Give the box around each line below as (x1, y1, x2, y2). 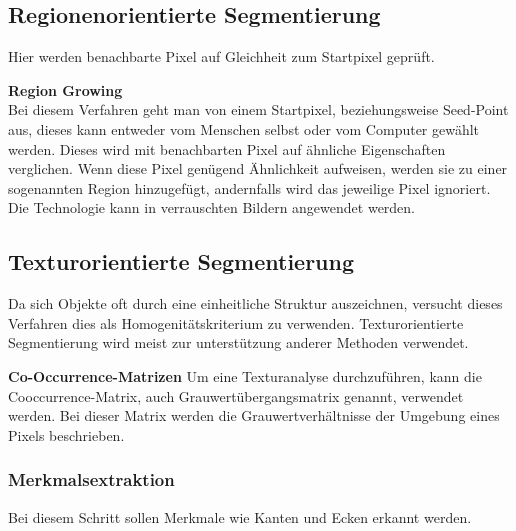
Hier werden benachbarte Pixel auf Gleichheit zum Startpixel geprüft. (8, 46, 435, 67)
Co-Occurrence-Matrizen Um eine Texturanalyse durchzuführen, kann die (8, 365, 482, 386)
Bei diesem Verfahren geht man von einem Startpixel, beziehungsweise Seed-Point (8, 99, 509, 120)
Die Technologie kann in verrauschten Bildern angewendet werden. (8, 197, 416, 218)
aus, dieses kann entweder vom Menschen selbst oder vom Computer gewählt (8, 118, 480, 139)
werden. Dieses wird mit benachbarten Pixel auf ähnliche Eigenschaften (8, 138, 446, 159)
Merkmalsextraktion (8, 467, 175, 492)
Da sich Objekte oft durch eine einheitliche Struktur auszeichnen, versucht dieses (8, 293, 503, 314)
